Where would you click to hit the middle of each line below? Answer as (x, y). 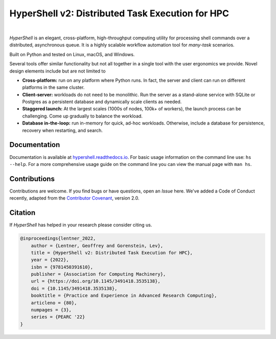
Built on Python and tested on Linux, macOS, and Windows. (72, 54)
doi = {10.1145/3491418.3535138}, (74, 288)
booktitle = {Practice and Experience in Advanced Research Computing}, (124, 296)
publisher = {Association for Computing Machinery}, (98, 274)
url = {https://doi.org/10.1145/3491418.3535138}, (96, 281)
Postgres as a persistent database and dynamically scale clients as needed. (102, 102)
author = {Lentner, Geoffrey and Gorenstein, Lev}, (97, 246)
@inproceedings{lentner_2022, (58, 238)
